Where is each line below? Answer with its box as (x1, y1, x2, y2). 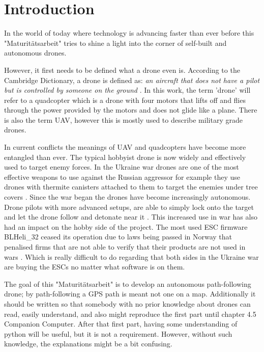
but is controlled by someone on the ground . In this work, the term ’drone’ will (4, 85, 251, 95)
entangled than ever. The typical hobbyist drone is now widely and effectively (4, 151, 246, 162)
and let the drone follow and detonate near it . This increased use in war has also (4, 211, 257, 222)
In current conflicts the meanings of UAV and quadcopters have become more (4, 142, 246, 152)
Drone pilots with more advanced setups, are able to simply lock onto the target (4, 201, 254, 212)
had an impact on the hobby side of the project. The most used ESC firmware (4, 221, 248, 232)
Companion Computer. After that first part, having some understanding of (4, 318, 238, 329)
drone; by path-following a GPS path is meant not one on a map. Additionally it (4, 288, 256, 299)
